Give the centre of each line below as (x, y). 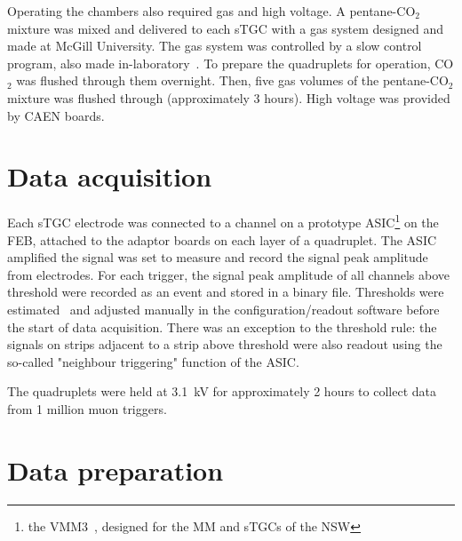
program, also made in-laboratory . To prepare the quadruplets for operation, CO (231, 63)
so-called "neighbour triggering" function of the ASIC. (153, 361)
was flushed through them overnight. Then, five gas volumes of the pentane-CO (232, 80)
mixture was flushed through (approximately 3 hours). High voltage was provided (229, 97)
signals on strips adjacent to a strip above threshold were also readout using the (225, 344)
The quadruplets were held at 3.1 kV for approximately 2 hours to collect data (222, 391)
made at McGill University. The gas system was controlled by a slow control (215, 46)
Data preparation (115, 469)
